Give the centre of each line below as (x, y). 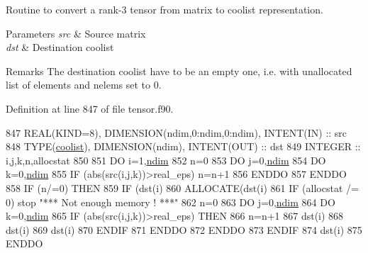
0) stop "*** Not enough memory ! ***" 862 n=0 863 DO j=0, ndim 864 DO (171, 202)
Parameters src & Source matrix (76, 33)
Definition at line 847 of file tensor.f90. (90, 108)
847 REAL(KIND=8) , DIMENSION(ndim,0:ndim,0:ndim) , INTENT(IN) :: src (177, 132)
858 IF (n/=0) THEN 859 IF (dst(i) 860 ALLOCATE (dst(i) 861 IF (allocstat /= (182, 187)
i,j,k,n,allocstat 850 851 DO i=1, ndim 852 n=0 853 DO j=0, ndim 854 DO (166, 160)
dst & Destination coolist (60, 47)
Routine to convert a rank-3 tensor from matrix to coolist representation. (165, 9)
